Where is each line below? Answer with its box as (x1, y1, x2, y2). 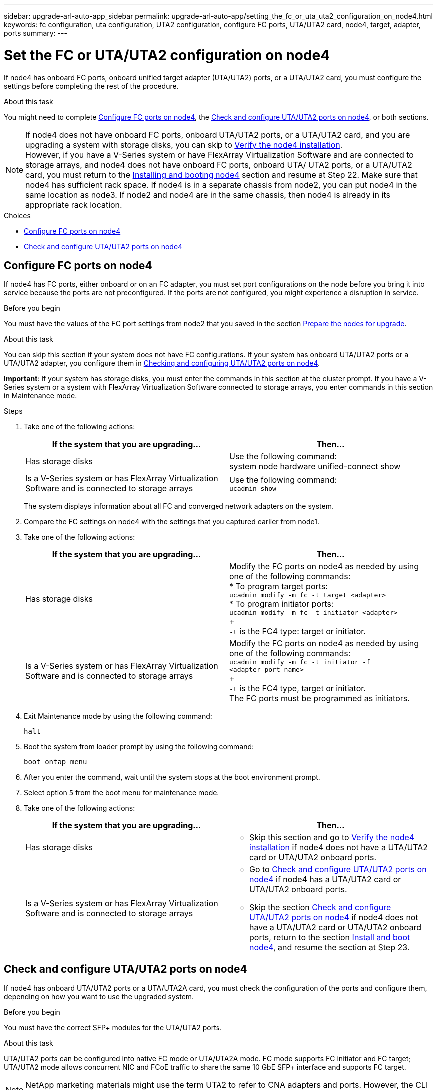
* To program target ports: (229, 581, 328, 592)
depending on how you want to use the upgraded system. (4, 992, 194, 1001)
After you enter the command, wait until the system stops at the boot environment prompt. (24, 773, 320, 782)
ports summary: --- (4, 29, 67, 37)
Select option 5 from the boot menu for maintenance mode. (24, 788, 219, 797)
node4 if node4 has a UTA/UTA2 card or (249, 874, 401, 885)
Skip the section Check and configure (249, 902, 391, 913)
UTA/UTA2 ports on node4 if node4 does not (249, 912, 418, 923)
